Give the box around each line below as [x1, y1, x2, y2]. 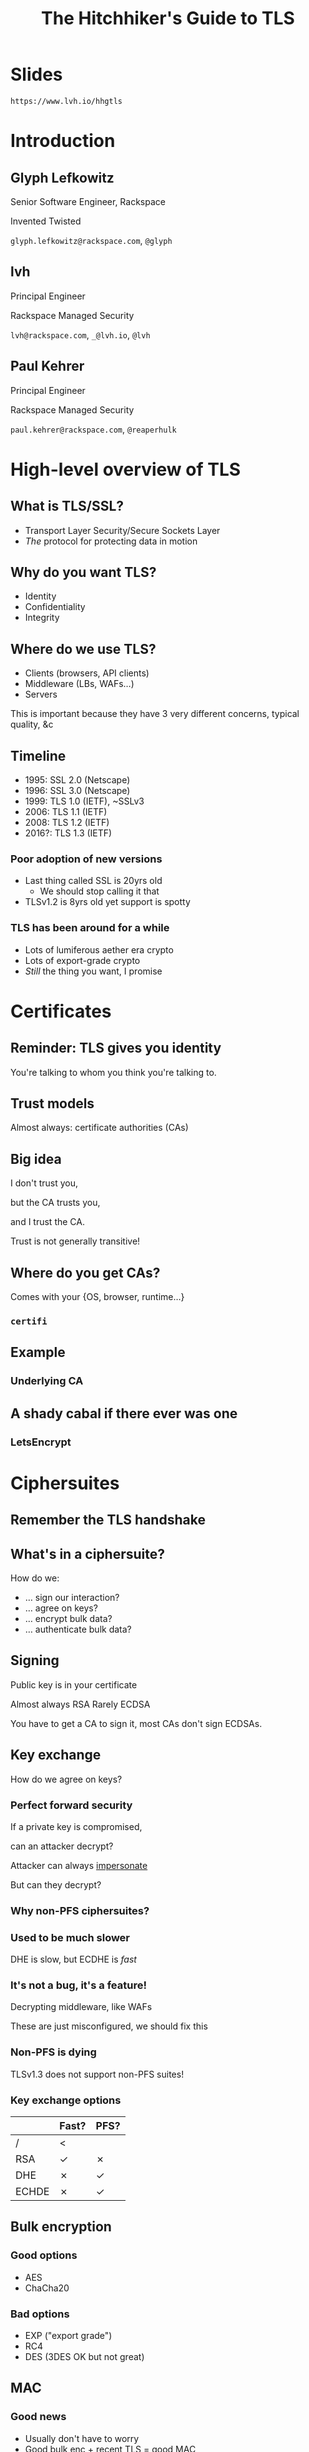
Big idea [10, 1150, 62, 1167]
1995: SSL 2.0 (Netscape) [24, 774, 131, 786]
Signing [10, 1652, 60, 1669]
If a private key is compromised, [10, 1820, 143, 1832]
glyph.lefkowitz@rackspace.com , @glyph [10, 234, 173, 246]
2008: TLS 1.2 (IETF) [24, 817, 110, 828]
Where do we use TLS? [10, 640, 157, 657]
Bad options [10, 2307, 70, 2321]
